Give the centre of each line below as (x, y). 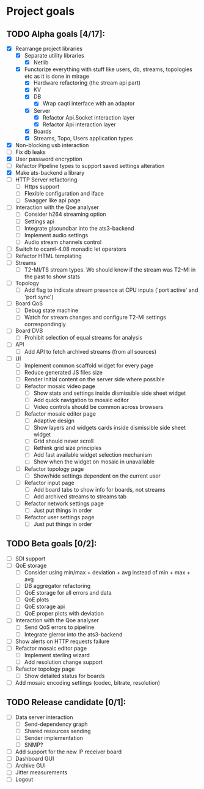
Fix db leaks (30, 152)
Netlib (41, 63)
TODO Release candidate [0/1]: (66, 702)
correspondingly (45, 324)
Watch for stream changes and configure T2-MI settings (95, 318)
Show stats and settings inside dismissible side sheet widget (110, 393)
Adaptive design (54, 421)
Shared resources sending (57, 731)
